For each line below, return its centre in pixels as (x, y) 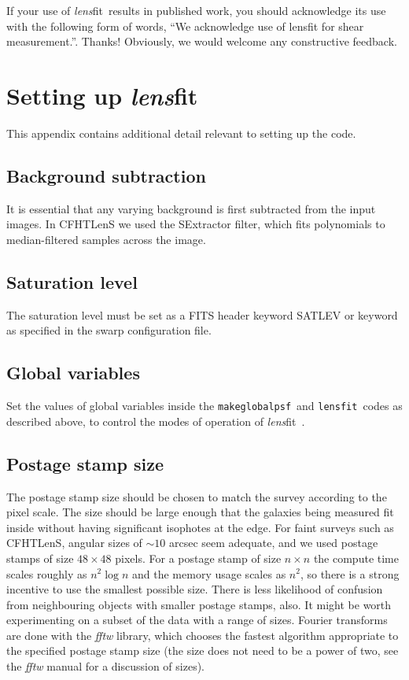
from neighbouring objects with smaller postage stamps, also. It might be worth (199, 604)
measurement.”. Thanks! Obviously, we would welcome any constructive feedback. (202, 41)
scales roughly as (47, 573)
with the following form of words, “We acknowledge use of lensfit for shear (185, 26)
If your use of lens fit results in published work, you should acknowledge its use (196, 10)
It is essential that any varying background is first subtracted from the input (191, 208)
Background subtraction (106, 175)
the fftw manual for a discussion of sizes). (105, 666)
